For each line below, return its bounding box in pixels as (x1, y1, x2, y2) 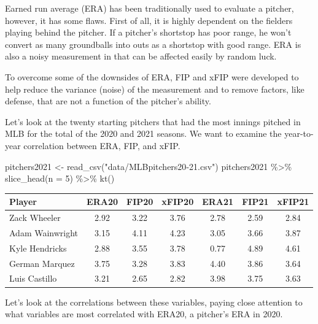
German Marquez (9, 256, 75, 269)
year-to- (284, 127, 314, 140)
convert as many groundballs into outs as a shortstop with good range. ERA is (5, 37, 301, 50)
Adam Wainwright (9, 226, 79, 239)
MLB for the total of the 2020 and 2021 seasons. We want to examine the (5, 127, 282, 140)
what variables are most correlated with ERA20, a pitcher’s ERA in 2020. (5, 307, 283, 320)
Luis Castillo (9, 272, 57, 285)
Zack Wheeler (9, 211, 61, 224)
